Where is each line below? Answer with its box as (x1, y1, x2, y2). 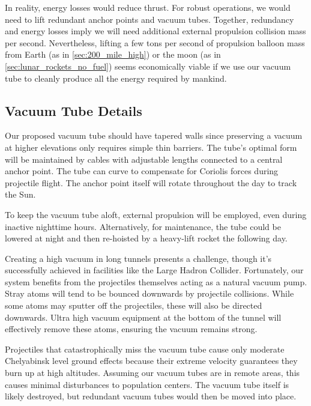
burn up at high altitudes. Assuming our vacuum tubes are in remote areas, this (5, 366, 300, 379)
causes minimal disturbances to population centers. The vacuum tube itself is (5, 378, 289, 390)
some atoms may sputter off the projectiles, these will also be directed (5, 299, 262, 312)
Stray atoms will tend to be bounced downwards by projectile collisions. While (5, 287, 294, 300)
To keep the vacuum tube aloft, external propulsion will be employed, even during (5, 208, 307, 220)
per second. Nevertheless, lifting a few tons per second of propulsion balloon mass (5, 36, 305, 49)
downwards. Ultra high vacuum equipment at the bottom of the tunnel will (5, 311, 282, 323)
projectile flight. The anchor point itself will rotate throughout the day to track (5, 176, 297, 189)
